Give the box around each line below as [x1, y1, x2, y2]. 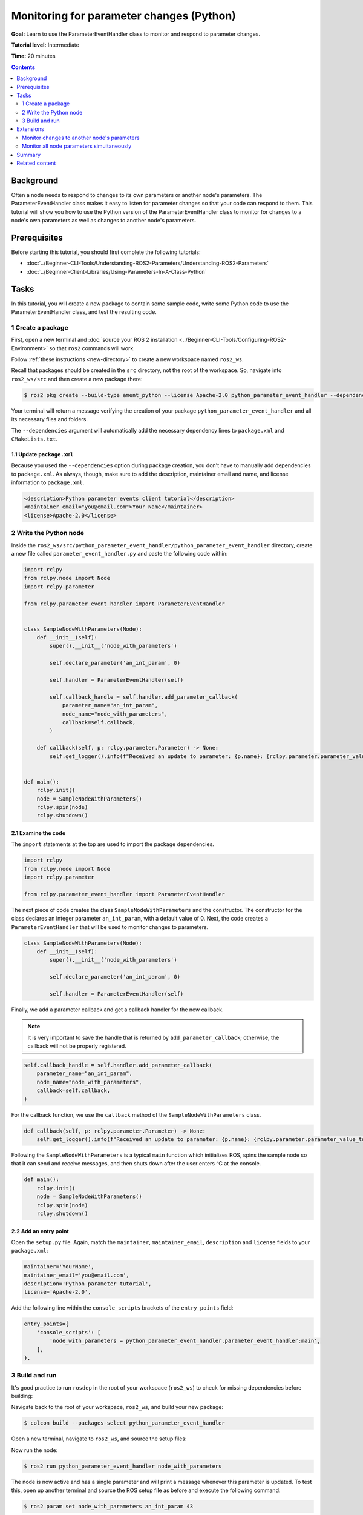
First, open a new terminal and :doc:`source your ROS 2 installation [11, 336, 178, 344]
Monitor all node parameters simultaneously [22, 142, 132, 150]
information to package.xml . [11, 479, 85, 486]
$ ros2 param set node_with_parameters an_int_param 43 [24, 1503, 194, 1510]
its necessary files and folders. [11, 416, 88, 423]
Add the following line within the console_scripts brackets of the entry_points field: [11, 1304, 234, 1311]
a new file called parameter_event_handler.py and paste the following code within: [11, 550, 228, 557]
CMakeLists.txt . [11, 435, 58, 442]
